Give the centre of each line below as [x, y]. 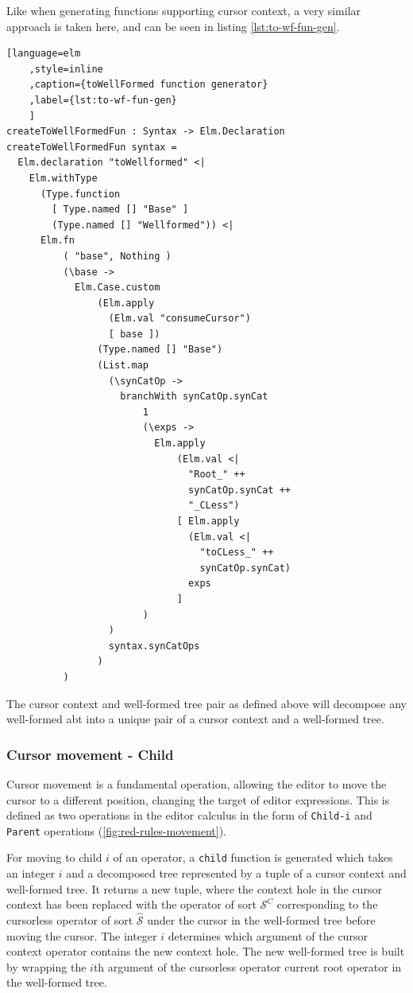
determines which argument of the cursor [268, 935]
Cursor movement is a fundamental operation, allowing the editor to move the [197, 783]
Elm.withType [63, 178]
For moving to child [54, 857]
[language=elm [44, 54]
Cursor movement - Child [90, 754]
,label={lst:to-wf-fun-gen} [103, 100]
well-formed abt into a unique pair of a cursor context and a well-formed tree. [195, 719]
